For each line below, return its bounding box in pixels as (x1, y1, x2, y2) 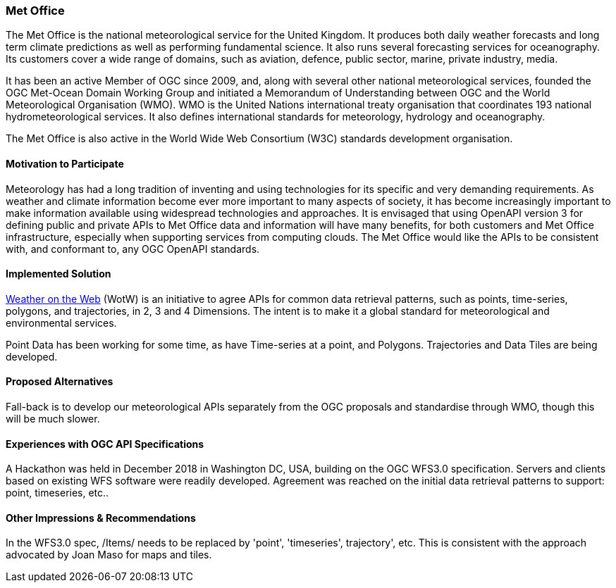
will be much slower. (6, 413, 100, 425)
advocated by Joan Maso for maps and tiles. (6, 549, 212, 561)
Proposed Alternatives (6, 375, 113, 388)
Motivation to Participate (6, 157, 124, 170)
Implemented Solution (6, 268, 111, 280)
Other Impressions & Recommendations (6, 511, 196, 524)
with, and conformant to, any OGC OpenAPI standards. (6, 242, 260, 255)
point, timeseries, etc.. (6, 487, 109, 499)
